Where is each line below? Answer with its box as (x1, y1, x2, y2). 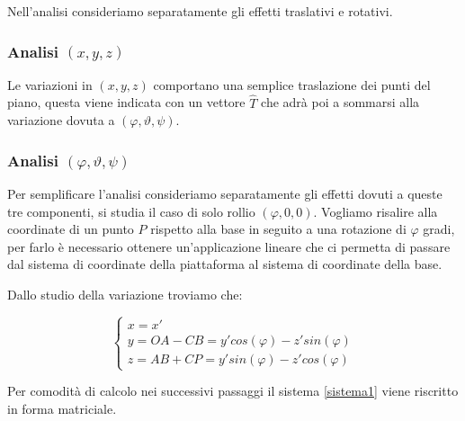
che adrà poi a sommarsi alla (261, 93, 420, 112)
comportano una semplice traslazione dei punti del (153, 75, 431, 94)
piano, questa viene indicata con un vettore (7, 93, 246, 112)
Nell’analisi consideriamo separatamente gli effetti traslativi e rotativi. (7, 2, 393, 20)
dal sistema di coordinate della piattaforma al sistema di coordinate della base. (7, 255, 443, 273)
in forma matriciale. (7, 399, 117, 417)
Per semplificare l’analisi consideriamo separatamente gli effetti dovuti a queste (7, 184, 443, 203)
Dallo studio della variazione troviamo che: (7, 285, 243, 303)
